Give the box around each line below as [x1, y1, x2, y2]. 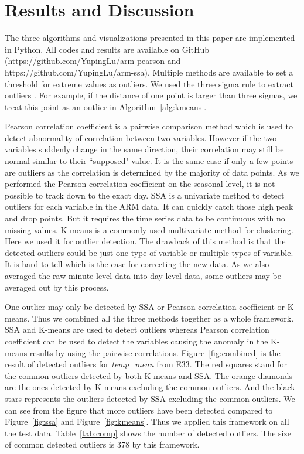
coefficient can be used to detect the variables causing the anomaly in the [5, 334, 268, 347]
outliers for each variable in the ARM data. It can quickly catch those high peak [5, 200, 293, 213]
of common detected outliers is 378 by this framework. [5, 438, 200, 450]
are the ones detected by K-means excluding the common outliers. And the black [5, 381, 295, 393]
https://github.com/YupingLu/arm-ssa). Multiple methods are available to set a [5, 66, 293, 78]
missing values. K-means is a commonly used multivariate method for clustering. [5, 223, 293, 235]
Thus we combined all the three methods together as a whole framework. [32, 312, 294, 324]
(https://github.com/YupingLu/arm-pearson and [5, 54, 181, 67]
